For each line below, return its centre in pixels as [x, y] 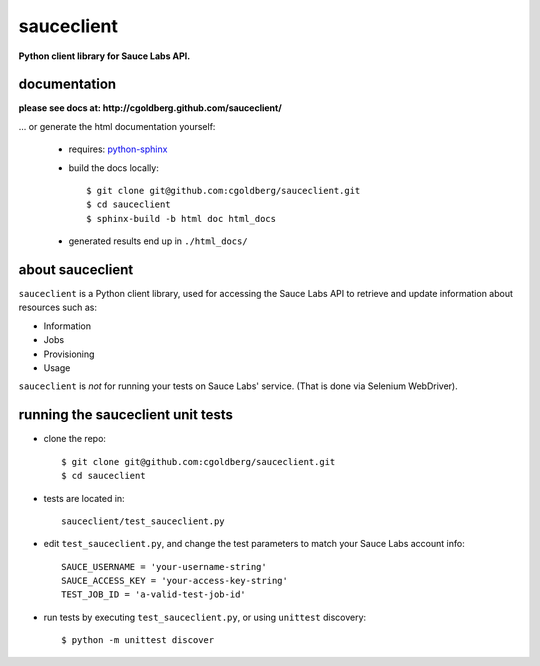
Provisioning [69, 354]
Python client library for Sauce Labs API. [104, 56]
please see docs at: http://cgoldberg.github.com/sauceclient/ [150, 108]
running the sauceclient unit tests [126, 415]
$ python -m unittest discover [138, 640]
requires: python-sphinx [118, 149]
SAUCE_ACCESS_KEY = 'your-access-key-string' [175, 581]
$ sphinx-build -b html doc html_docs [181, 218]
